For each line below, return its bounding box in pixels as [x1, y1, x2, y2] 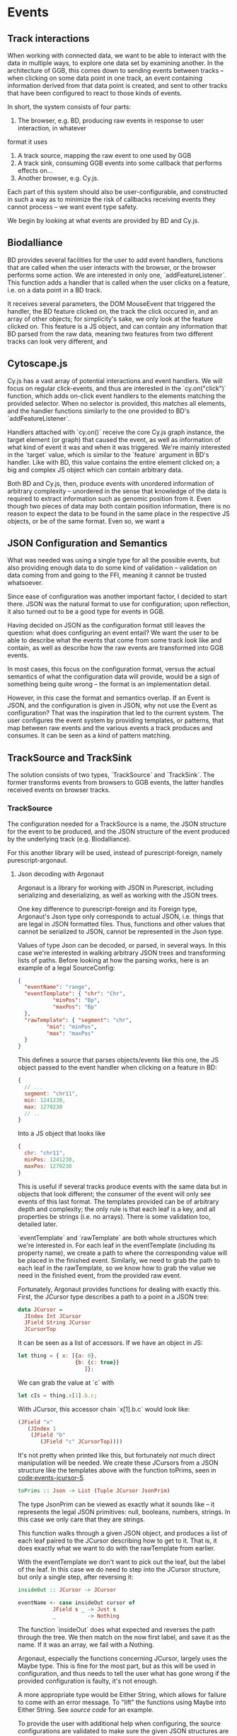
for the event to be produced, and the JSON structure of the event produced [7, 827, 230, 836]
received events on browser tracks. [7, 785, 111, 794]
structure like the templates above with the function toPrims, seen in [17, 1466, 217, 1475]
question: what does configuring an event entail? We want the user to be [7, 628, 219, 637]
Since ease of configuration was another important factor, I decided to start [7, 592, 228, 601]
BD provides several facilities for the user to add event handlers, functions [7, 256, 224, 264]
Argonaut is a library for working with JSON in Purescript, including [17, 883, 214, 892]
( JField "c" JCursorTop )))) [40, 1439, 123, 1446]
